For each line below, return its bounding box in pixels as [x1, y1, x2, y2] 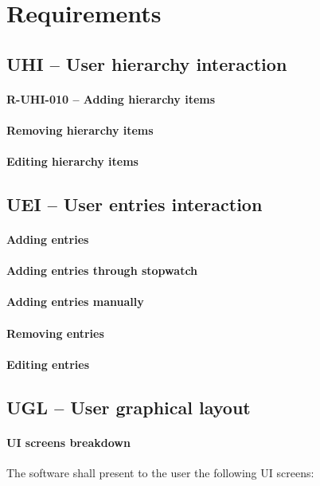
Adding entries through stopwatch [6, 262, 198, 279]
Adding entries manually [6, 293, 144, 310]
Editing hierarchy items [6, 153, 139, 170]
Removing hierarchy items [6, 121, 154, 138]
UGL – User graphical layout [6, 394, 251, 419]
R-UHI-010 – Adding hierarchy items [6, 90, 216, 107]
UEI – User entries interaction [6, 192, 263, 217]
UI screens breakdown [6, 433, 131, 450]
